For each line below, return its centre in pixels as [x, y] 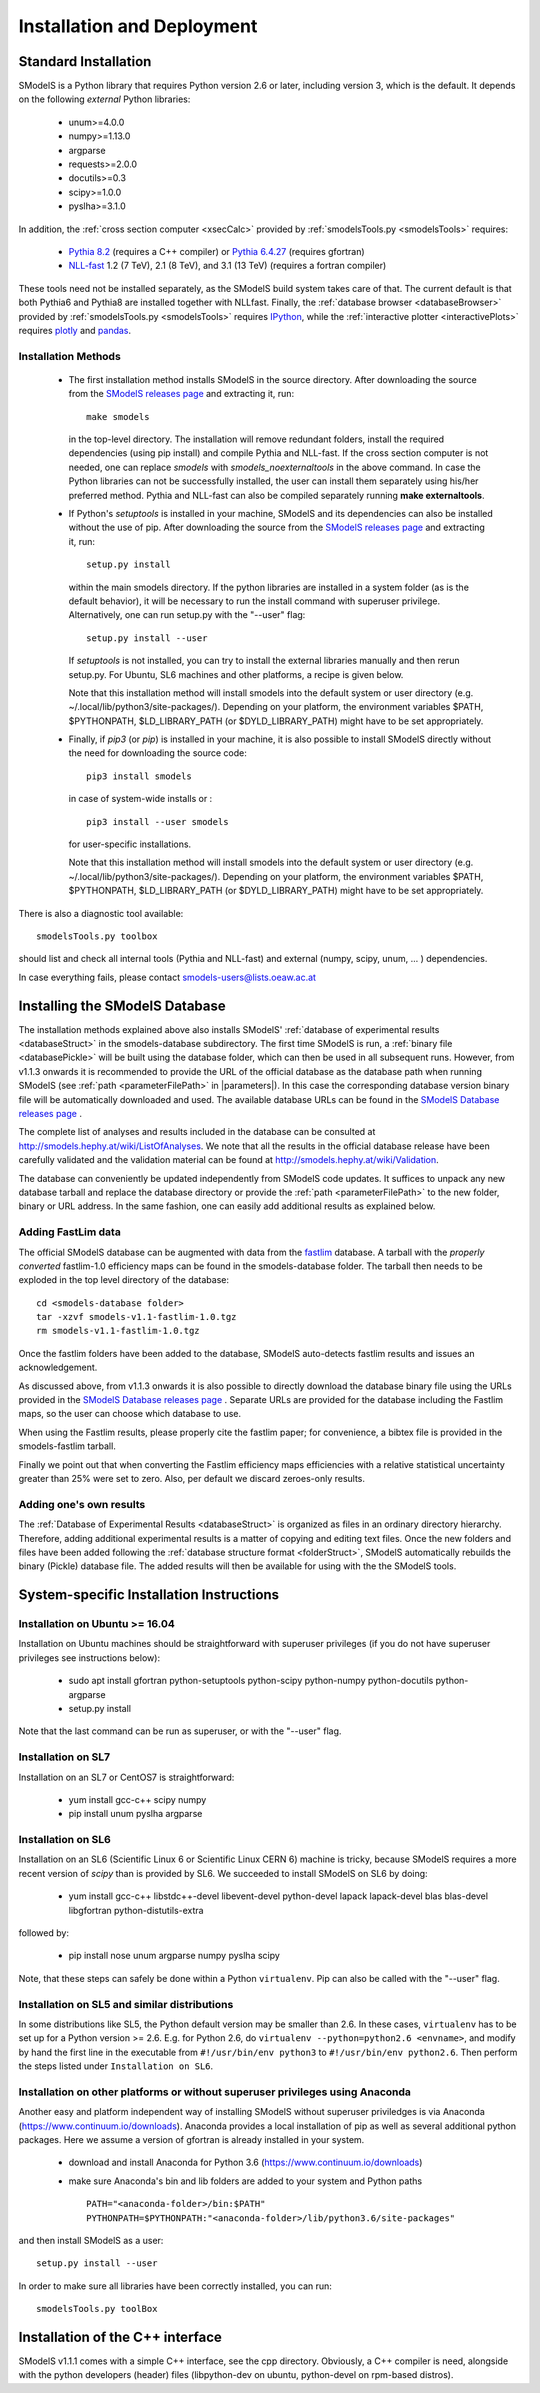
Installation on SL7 [64, 1757]
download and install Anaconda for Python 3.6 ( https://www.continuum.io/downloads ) [245, 2162]
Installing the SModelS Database [122, 1005]
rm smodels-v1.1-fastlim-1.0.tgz [118, 1331]
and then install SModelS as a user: [91, 2240]
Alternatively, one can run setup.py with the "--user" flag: [187, 615]
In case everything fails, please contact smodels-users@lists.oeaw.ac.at [167, 977]
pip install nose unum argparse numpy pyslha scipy [174, 1956]
